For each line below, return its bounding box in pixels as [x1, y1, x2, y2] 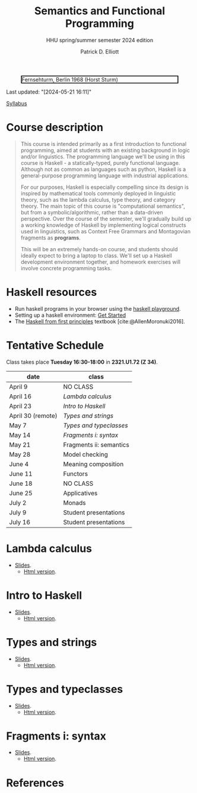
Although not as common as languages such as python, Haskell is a [20, 166, 186, 173]
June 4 [9, 460, 29, 468]
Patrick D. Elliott [80, 48, 119, 55]
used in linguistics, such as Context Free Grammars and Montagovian [20, 227, 191, 235]
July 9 [9, 508, 27, 516]
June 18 [9, 479, 33, 488]
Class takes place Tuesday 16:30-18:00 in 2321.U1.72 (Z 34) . [6, 358, 158, 366]
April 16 [9, 392, 31, 400]
